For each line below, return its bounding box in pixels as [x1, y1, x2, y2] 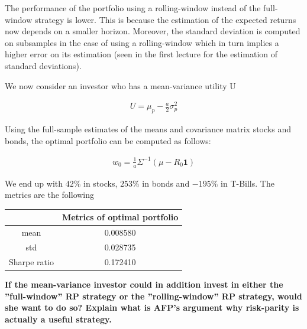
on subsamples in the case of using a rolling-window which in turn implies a [5, 36, 279, 48]
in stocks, [83, 177, 118, 189]
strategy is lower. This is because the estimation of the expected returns [34, 13, 296, 25]
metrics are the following [5, 188, 95, 201]
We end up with [5, 177, 63, 189]
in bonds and [142, 177, 190, 189]
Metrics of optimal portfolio [62, 211, 179, 223]
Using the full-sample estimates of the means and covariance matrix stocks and [5, 123, 291, 135]
